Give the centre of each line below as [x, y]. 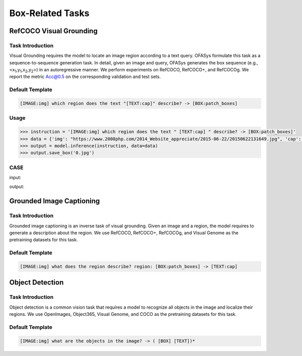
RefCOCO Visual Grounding [53, 31]
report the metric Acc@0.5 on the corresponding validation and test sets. [85, 77]
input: [15, 177]
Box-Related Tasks [49, 13]
